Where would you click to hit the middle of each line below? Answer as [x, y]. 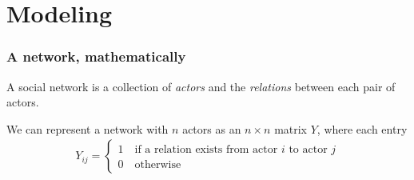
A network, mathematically [96, 56]
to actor [308, 150]
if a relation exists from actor [206, 150]
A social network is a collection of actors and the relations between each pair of [201, 86]
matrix [291, 128]
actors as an [212, 128]
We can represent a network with [88, 128]
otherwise [158, 165]
